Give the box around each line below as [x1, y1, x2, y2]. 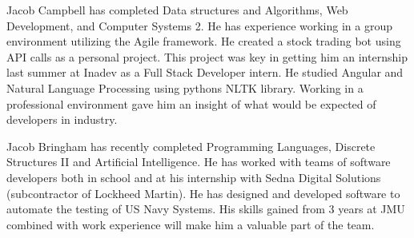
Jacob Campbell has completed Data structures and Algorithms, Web [6, 2, 348, 18]
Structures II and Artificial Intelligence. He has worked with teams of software [6, 153, 391, 170]
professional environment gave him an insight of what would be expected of [6, 95, 376, 112]
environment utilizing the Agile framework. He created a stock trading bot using [6, 33, 401, 50]
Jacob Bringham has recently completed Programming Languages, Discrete [6, 137, 376, 154]
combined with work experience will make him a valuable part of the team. [6, 216, 375, 232]
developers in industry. [6, 111, 118, 128]
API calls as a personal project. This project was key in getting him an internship [6, 48, 408, 65]
